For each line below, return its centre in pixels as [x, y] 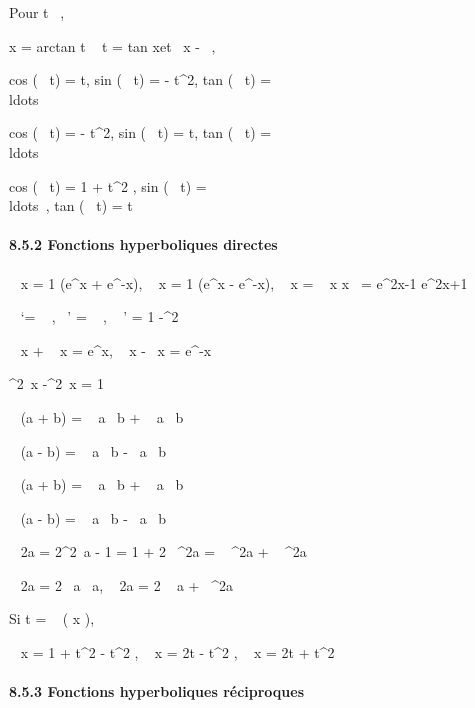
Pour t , [37, 12]
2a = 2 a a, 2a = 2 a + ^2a [126, 584]
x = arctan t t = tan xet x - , [112, 45]
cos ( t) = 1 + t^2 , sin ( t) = [108, 185]
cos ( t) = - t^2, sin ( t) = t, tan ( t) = [140, 132]
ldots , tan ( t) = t [71, 205]
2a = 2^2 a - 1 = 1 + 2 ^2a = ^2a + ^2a [163, 551]
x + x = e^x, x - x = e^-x [116, 349]
